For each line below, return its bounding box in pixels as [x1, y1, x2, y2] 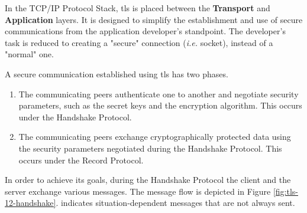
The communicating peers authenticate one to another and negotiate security [18, 87, 299, 100]
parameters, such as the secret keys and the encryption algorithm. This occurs [18, 99, 302, 112]
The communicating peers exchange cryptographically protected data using [18, 130, 291, 143]
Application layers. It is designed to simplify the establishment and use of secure [5, 13, 303, 25]
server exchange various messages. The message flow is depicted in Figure [5, 185, 271, 197]
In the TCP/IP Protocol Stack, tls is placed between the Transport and [5, 2, 270, 14]
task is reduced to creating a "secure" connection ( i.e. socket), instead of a [5, 36, 273, 48]
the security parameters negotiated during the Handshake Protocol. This [18, 142, 282, 154]
